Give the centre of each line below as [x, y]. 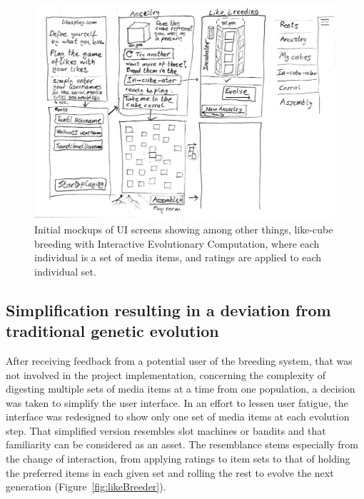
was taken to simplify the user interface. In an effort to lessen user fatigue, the [177, 402]
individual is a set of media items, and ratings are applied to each [178, 257]
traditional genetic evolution [112, 331]
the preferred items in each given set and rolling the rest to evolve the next [170, 472]
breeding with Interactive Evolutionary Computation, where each [177, 243]
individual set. [65, 271]
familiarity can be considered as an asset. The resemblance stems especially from [182, 444]
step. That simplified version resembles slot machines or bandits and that [166, 430]
